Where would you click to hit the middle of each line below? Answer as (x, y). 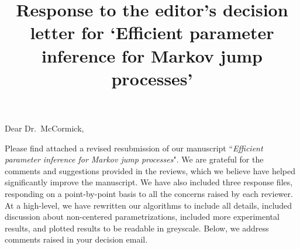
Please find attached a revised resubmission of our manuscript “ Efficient (134, 148)
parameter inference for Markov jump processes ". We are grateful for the (134, 159)
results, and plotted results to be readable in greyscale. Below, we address (137, 228)
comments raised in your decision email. (76, 239)
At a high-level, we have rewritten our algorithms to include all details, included (149, 205)
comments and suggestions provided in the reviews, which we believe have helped (150, 170)
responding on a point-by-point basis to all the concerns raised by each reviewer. (149, 193)
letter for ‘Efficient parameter (152, 32)
